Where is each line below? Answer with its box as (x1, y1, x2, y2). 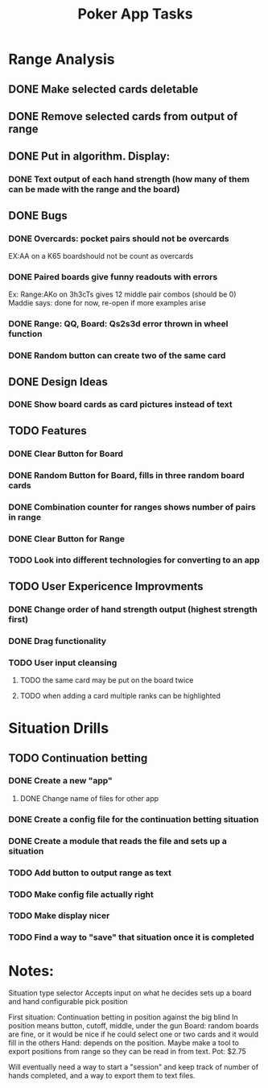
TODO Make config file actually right (8, 888, 155, 899)
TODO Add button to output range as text (8, 867, 171, 878)
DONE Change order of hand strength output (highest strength (8, 604, 258, 615)
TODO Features (8, 424, 87, 438)
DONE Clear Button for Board (8, 448, 123, 459)
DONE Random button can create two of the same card (8, 350, 226, 361)
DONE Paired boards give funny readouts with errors (8, 271, 218, 282)
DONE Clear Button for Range (8, 533, 126, 544)
